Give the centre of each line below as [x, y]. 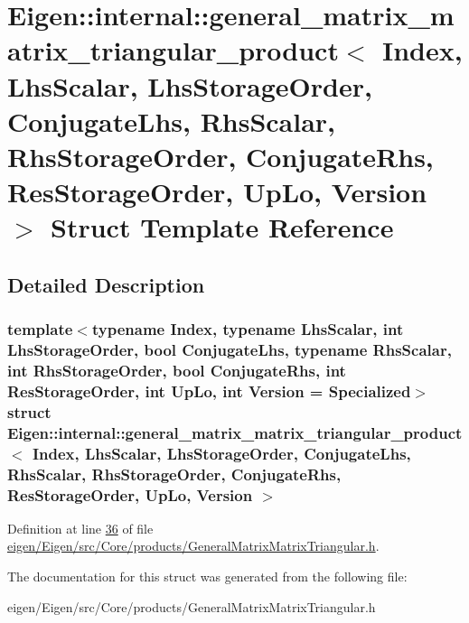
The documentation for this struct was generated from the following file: [207, 577]
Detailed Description [106, 284]
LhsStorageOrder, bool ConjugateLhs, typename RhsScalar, [230, 350]
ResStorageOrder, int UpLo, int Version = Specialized [209, 391]
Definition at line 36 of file [80, 528]
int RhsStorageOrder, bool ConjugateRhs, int [177, 371]
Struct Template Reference [222, 227]
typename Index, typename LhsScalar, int [248, 329]
